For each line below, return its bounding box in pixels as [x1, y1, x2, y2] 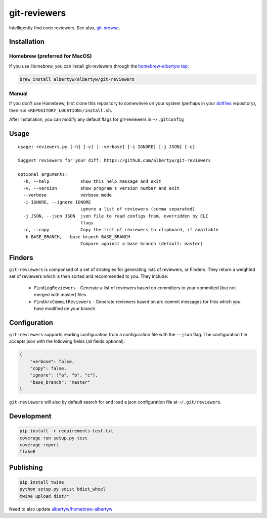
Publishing [9, 463, 43, 471]
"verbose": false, [30, 359, 75, 364]
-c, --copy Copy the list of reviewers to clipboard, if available [23, 227, 219, 233]
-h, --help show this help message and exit [23, 178, 162, 184]
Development [9, 412, 52, 420]
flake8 [19, 449, 36, 455]
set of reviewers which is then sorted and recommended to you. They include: [9, 273, 168, 279]
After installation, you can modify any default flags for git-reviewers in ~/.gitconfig [9, 116, 184, 122]
